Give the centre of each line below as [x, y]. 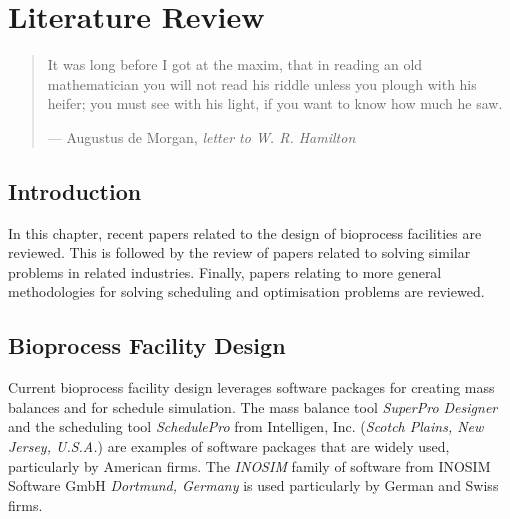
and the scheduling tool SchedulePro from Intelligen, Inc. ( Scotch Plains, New [246, 426]
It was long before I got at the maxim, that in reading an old [235, 64]
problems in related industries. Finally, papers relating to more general [225, 271]
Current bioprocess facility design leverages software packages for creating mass [251, 387]
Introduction [75, 190]
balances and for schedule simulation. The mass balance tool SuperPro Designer [253, 406]
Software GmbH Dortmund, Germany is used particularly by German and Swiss [253, 485]
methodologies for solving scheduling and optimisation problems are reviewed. [246, 291]
